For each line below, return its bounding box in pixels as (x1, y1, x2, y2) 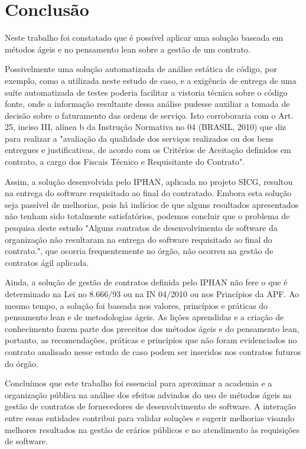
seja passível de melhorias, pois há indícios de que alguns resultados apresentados (5, 198, 299, 210)
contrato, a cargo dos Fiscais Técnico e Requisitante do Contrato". (5, 155, 245, 168)
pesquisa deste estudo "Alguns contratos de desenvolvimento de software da (5, 222, 278, 234)
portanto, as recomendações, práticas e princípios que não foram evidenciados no (5, 334, 297, 346)
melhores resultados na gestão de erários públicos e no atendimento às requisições (5, 423, 300, 435)
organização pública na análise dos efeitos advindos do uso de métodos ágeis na (5, 388, 292, 401)
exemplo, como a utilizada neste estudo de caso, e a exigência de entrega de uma (5, 74, 297, 86)
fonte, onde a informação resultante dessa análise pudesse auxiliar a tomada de (5, 97, 290, 110)
